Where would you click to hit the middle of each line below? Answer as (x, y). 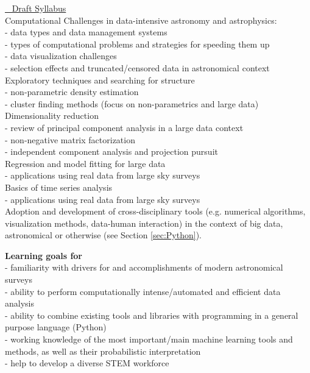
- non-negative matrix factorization (70, 139)
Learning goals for (44, 255)
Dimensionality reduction (52, 115)
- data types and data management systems (86, 32)
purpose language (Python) (56, 327)
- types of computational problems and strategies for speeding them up (137, 44)
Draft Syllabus (39, 8)
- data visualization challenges (61, 56)
